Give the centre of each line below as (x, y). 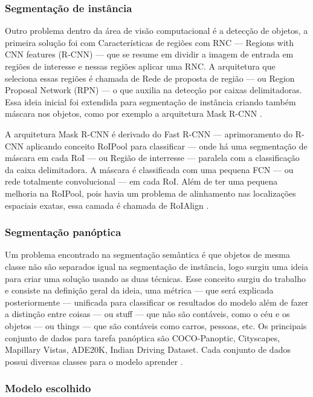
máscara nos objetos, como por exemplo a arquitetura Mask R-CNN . (134, 113)
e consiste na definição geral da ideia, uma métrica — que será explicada (139, 290)
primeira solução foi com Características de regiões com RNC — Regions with (150, 42)
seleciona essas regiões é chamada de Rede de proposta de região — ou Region (150, 78)
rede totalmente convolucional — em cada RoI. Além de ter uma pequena (141, 181)
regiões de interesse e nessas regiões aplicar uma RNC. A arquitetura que (140, 66)
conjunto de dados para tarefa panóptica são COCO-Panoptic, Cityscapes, (143, 337)
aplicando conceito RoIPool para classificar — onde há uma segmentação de (167, 146)
